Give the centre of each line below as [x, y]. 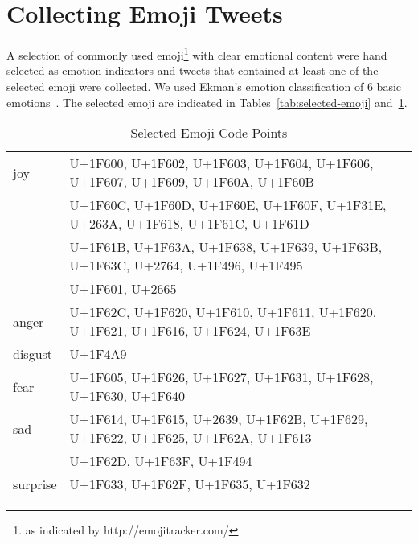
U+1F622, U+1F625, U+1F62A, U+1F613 [191, 438]
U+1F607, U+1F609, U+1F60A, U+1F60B [192, 182]
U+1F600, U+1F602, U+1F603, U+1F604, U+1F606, [221, 163]
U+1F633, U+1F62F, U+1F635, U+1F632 [190, 484]
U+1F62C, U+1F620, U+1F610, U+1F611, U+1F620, [223, 312]
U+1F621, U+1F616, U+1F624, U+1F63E [190, 331]
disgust [33, 354]
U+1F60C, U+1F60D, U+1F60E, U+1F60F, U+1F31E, [228, 205]
